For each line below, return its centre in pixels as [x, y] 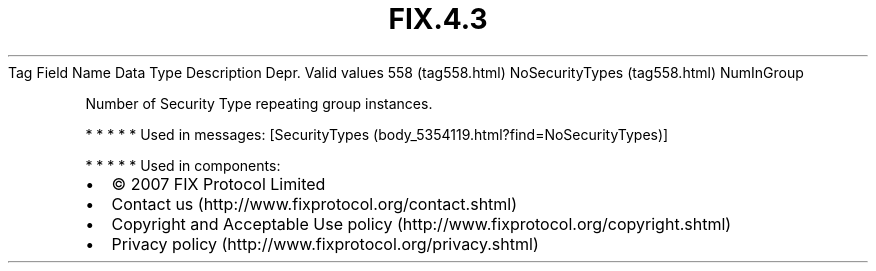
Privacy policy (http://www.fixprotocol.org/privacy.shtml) [325, 243]
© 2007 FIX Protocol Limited [218, 183]
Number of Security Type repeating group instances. [259, 103]
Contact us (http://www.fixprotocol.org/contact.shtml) [314, 203]
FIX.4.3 [438, 19]
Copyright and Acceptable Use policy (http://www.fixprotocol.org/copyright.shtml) [421, 223]
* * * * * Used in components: [183, 165]
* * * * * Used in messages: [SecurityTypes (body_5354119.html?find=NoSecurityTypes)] [377, 134]
